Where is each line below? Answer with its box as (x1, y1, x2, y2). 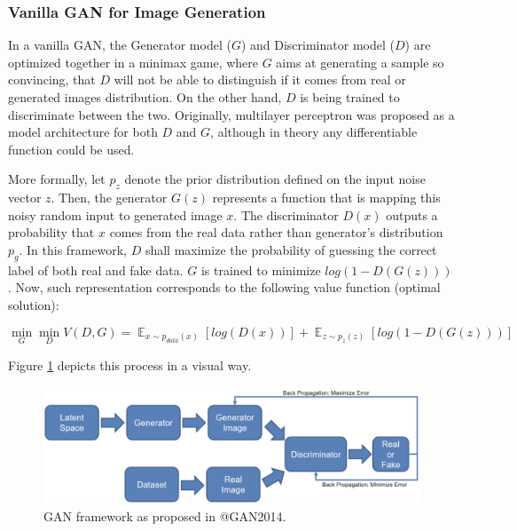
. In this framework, (19, 240, 128, 258)
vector (8, 188, 42, 207)
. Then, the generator (51, 188, 168, 207)
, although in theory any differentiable (210, 123, 418, 141)
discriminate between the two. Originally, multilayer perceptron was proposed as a (8, 105, 455, 123)
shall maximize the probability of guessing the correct (145, 240, 437, 258)
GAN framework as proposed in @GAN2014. (43, 506, 286, 525)
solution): (8, 295, 59, 313)
